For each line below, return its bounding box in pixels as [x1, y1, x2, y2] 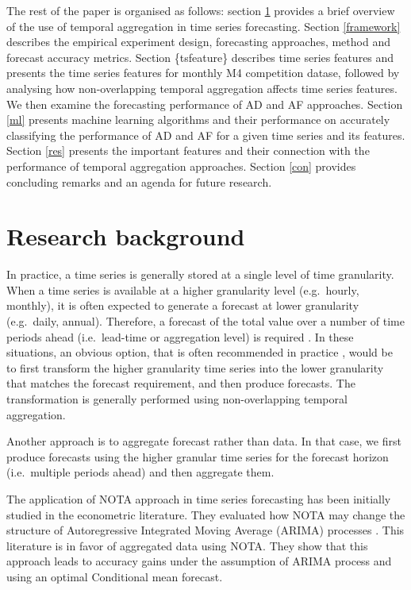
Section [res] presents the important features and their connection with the [6, 142, 370, 159]
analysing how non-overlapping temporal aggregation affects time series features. [6, 79, 398, 96]
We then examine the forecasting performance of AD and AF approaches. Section [6, 95, 403, 112]
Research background [6, 220, 245, 253]
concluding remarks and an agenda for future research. [6, 173, 272, 190]
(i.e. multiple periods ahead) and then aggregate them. [6, 464, 275, 480]
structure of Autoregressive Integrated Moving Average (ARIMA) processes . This [6, 522, 405, 538]
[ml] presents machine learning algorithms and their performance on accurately [6, 111, 390, 128]
